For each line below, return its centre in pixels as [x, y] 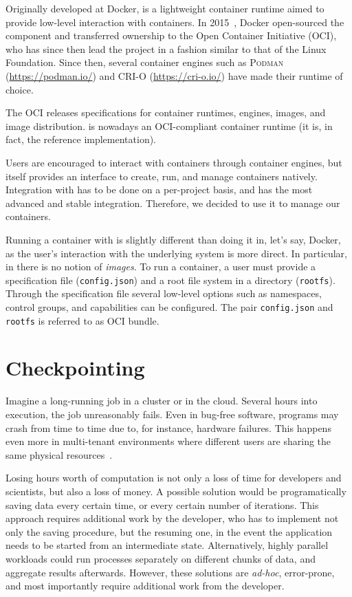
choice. [20, 89]
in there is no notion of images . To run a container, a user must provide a [161, 267]
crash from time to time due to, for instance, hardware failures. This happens [168, 427]
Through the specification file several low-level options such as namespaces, [164, 293]
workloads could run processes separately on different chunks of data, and [161, 558]
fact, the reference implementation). [81, 139]
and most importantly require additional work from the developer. [145, 586]
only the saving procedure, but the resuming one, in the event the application [169, 531]
